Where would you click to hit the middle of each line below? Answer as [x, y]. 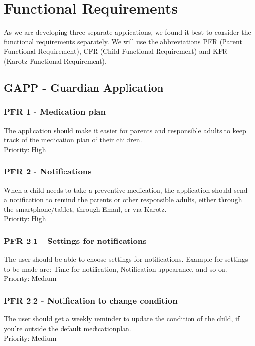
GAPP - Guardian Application [84, 87]
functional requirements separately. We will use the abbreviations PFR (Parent [123, 41]
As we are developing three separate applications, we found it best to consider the [127, 32]
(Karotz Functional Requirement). [55, 60]
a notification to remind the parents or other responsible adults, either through [123, 199]
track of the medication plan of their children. [73, 140]
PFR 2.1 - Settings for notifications [75, 240]
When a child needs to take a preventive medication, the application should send [126, 190]
